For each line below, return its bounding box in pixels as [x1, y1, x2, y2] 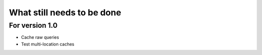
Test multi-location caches [21, 41, 75, 47]
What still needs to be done [9, 7, 121, 18]
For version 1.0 [9, 21, 58, 30]
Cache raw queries [21, 34, 59, 40]
